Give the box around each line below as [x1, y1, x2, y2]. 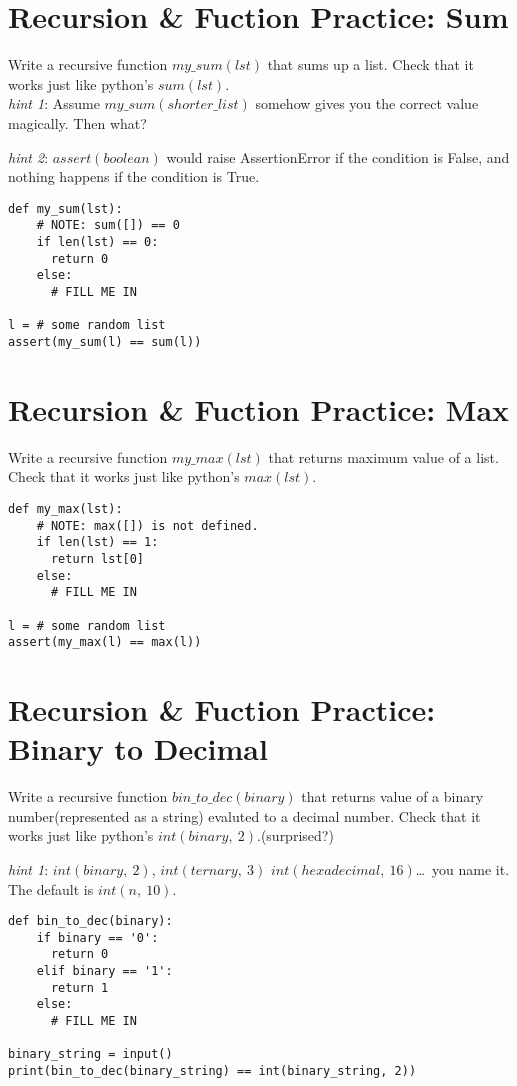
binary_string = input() [8, 1047, 173, 1062]
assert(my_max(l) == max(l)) [8, 635, 202, 650]
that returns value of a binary [301, 786, 484, 807]
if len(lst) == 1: [36, 535, 159, 550]
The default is [8, 878, 94, 899]
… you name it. [415, 858, 510, 879]
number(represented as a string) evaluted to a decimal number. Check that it [8, 805, 481, 826]
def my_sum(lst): [8, 201, 123, 216]
